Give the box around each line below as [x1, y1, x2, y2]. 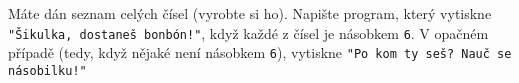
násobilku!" [8, 63, 87, 78]
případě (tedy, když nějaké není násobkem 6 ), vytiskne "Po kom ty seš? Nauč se [8, 42, 512, 63]
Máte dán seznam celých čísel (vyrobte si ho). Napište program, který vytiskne [8, 3, 492, 23]
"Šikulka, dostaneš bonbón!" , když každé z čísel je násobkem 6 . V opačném [8, 22, 489, 43]
